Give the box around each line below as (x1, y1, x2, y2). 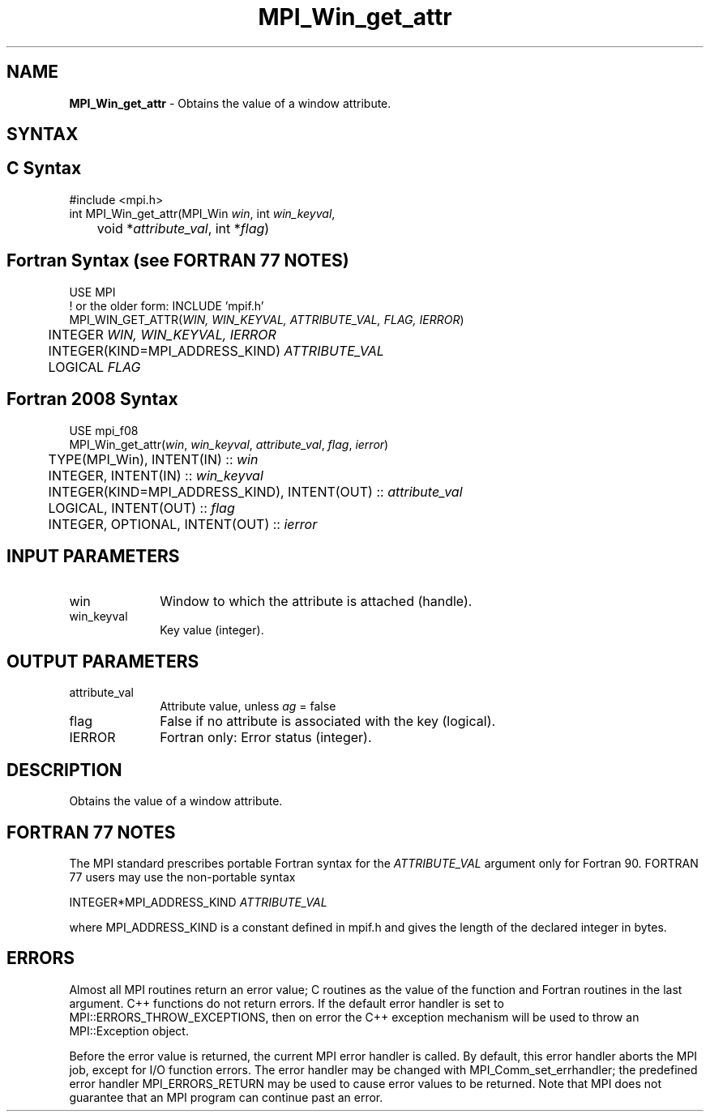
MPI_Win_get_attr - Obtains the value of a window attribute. (69, 96, 391, 110)
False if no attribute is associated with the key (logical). (160, 713, 496, 730)
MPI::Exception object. (69, 1023, 189, 1038)
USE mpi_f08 (69, 423, 139, 437)
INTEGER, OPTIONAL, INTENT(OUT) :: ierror (48, 515, 318, 532)
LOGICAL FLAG (48, 358, 141, 375)
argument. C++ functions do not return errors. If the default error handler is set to (69, 996, 504, 1010)
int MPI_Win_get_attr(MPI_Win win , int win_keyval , (69, 206, 336, 220)
